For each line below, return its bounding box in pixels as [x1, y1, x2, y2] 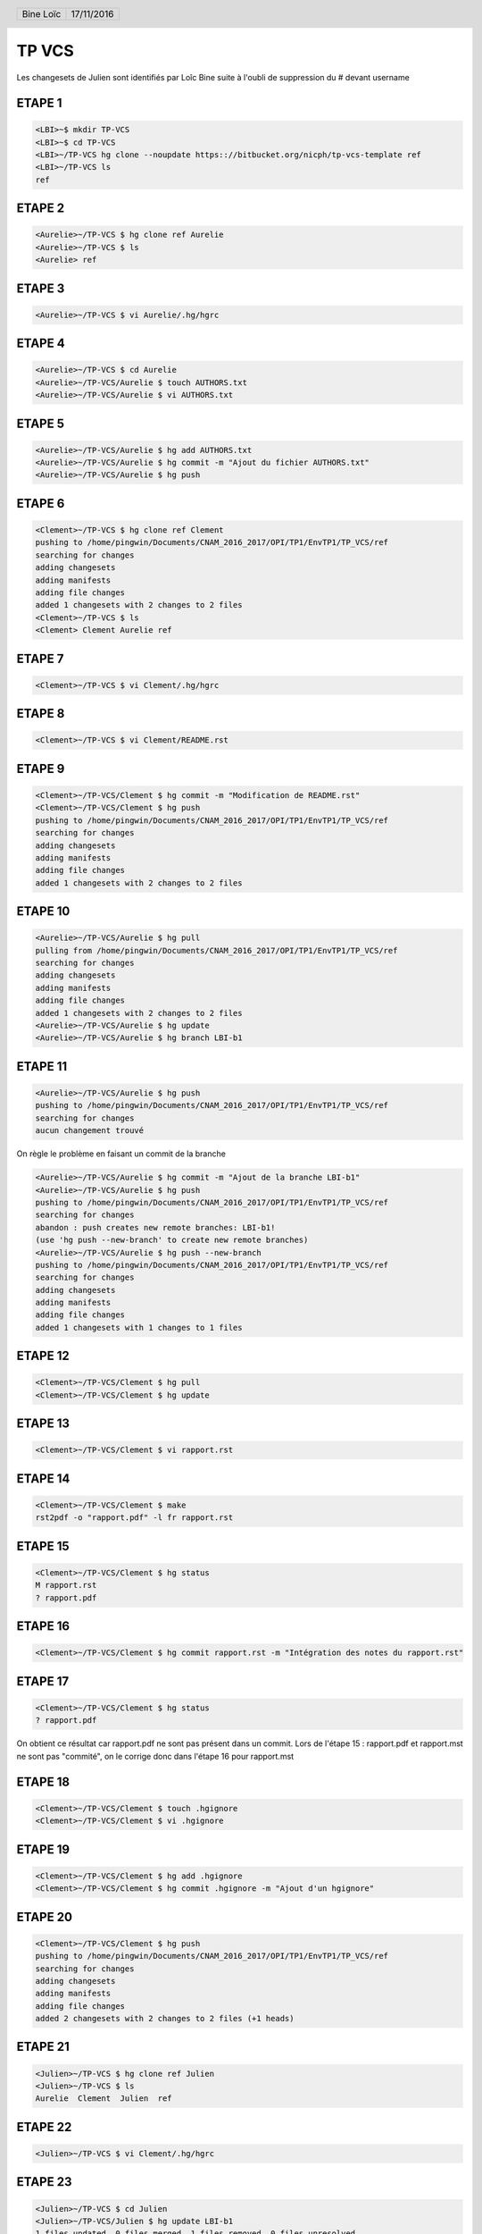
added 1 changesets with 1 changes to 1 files [35, 1323, 243, 1332]
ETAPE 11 [16, 1059, 68, 1074]
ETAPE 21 [16, 2039, 71, 2054]
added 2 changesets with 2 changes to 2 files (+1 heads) [35, 2013, 295, 2024]
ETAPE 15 [16, 1538, 71, 1554]
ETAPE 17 [16, 1674, 70, 1689]
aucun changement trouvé [35, 1126, 145, 1136]
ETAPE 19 [16, 1842, 71, 1857]
